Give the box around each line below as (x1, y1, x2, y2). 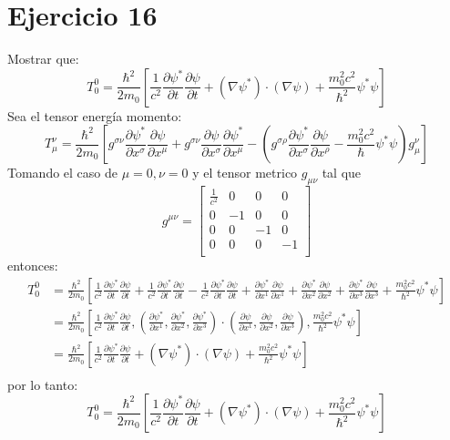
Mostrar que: (7, 49, 79, 68)
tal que (322, 163, 362, 182)
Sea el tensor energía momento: (7, 106, 182, 125)
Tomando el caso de (7, 163, 118, 182)
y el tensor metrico (192, 163, 298, 182)
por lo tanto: (7, 374, 78, 394)
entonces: (7, 255, 58, 274)
